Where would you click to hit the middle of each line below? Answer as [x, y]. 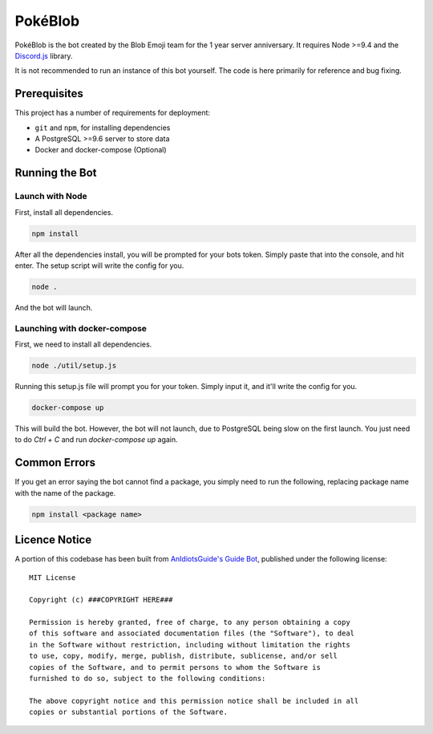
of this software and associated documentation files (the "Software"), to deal [192, 633]
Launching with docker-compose [81, 328]
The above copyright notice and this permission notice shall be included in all [194, 701]
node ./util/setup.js [74, 366]
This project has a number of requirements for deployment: [113, 113]
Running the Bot [56, 173]
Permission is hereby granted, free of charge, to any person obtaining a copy [190, 622]
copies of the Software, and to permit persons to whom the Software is [175, 667]
